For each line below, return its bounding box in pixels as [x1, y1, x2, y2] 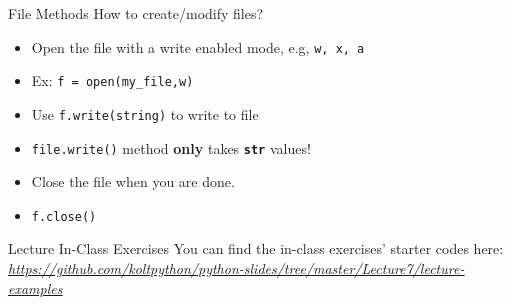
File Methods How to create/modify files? [8, 3, 264, 23]
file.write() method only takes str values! [31, 137, 311, 158]
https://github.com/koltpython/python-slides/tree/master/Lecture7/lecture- [8, 258, 465, 279]
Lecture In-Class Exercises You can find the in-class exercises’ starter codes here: [8, 238, 504, 259]
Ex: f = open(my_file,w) [31, 70, 194, 91]
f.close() [31, 209, 97, 224]
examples [8, 277, 63, 298]
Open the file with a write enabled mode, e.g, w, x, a [31, 36, 365, 57]
